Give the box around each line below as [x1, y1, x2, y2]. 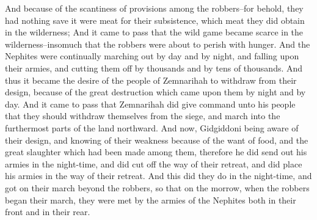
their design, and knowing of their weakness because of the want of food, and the [5, 133, 308, 146]
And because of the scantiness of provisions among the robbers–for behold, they [5, 2, 304, 14]
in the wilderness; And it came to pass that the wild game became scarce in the [5, 26, 304, 38]
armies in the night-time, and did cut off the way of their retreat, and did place [5, 157, 302, 170]
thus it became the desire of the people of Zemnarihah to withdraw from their [5, 73, 297, 86]
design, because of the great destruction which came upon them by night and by [5, 86, 306, 98]
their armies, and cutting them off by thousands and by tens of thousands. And [5, 61, 303, 74]
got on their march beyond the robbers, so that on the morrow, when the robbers [5, 181, 310, 194]
